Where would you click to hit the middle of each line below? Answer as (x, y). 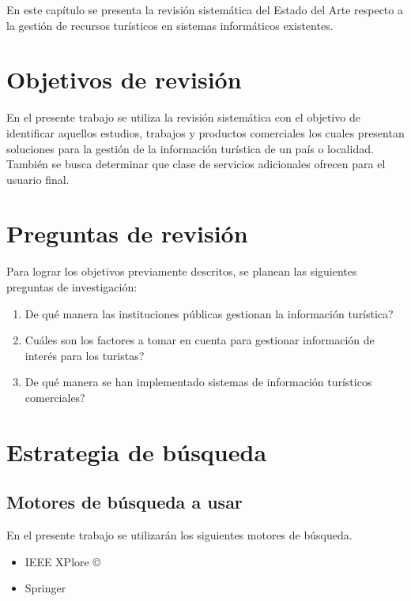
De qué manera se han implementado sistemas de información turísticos (198, 382)
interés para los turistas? (85, 355)
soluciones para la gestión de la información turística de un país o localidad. (190, 148)
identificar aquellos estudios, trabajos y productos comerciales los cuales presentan (205, 132)
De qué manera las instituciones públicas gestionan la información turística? (209, 313)
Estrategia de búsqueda (137, 451)
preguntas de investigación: (72, 287)
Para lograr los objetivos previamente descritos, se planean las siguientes (182, 271)
